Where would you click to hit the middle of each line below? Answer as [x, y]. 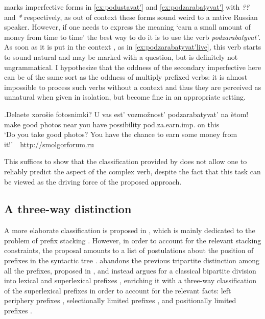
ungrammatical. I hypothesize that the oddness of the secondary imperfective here [133, 67]
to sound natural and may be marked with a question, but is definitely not [121, 56]
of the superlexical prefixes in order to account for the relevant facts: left [118, 290]
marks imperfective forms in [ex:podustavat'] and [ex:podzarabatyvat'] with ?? [127, 7]
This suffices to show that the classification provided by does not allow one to [126, 161]
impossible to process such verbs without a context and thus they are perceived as [133, 87]
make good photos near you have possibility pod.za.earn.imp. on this [112, 124]
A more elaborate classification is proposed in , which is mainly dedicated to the [130, 230]
